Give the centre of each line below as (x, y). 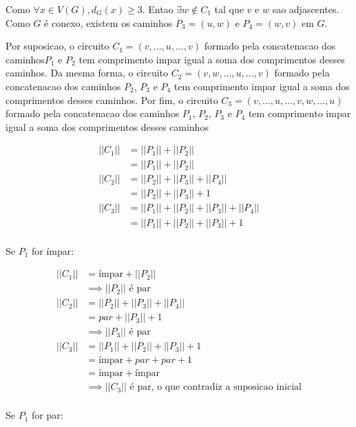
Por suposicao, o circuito (57, 46)
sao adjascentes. (306, 9)
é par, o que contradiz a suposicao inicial (216, 387)
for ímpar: (53, 250)
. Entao (158, 9)
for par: (48, 415)
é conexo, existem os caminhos (108, 22)
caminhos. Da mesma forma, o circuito (87, 73)
